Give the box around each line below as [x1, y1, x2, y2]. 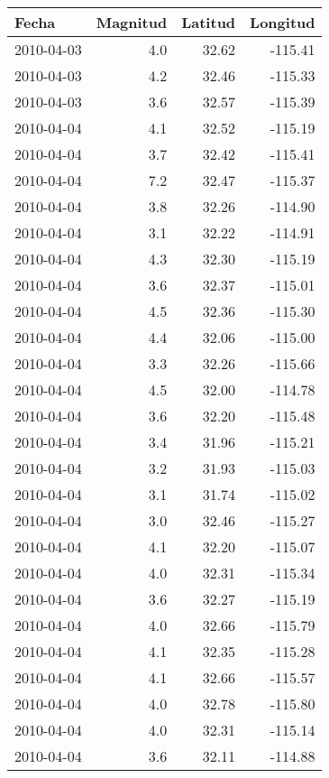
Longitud [250, 12, 315, 32]
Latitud [181, 12, 236, 32]
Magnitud [96, 12, 168, 32]
